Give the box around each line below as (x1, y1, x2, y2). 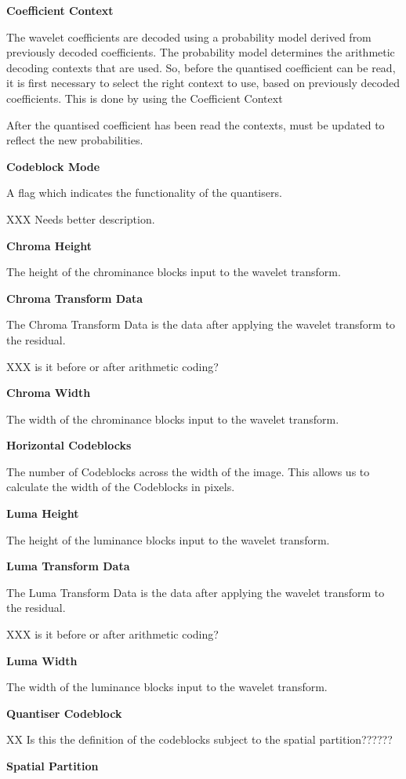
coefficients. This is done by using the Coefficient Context (6, 89, 283, 106)
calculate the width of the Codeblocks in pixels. (6, 479, 235, 495)
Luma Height (6, 505, 79, 522)
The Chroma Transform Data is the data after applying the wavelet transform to (6, 316, 396, 333)
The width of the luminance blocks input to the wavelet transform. (6, 679, 328, 695)
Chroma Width (6, 384, 91, 401)
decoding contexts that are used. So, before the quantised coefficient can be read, (6, 59, 396, 75)
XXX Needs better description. (6, 210, 155, 227)
